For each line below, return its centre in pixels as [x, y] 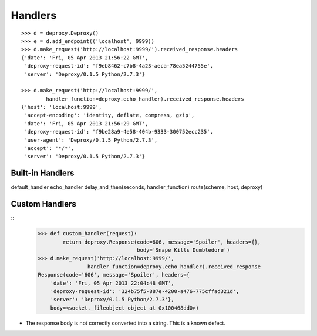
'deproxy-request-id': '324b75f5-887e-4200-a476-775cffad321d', [145, 291]
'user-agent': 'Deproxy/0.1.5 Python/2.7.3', [91, 140]
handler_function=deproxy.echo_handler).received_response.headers [145, 99]
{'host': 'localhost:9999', [62, 107]
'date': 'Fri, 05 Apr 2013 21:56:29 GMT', [86, 123]
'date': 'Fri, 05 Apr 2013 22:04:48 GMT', [112, 283]
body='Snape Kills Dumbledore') [183, 250]
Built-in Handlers [43, 173]
